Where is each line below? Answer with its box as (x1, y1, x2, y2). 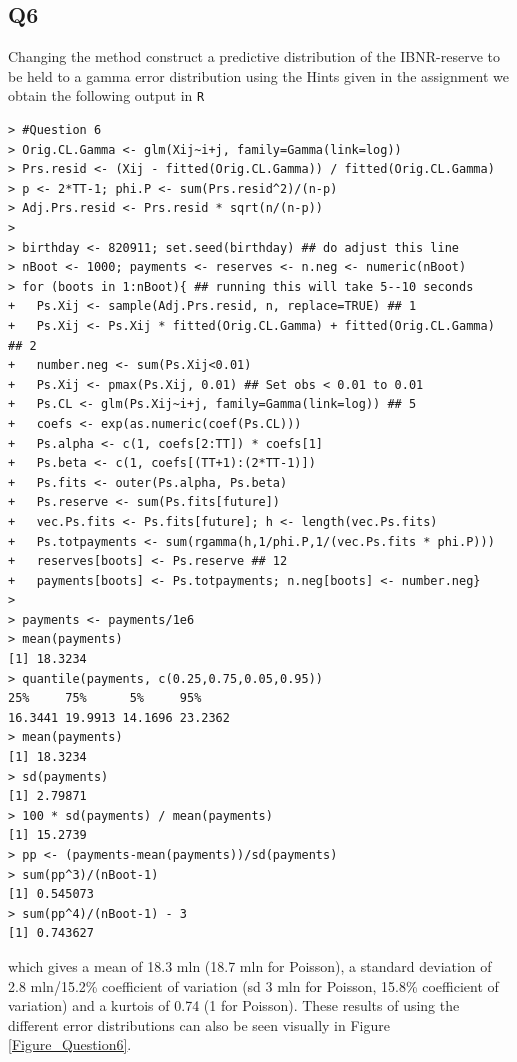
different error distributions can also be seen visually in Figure (8, 1014, 390, 1035)
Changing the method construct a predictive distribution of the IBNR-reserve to (8, 46, 500, 67)
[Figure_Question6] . (8, 1034, 132, 1055)
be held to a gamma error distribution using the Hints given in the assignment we (8, 65, 510, 86)
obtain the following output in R (8, 85, 205, 106)
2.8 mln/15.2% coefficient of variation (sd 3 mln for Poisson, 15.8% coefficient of (8, 975, 499, 996)
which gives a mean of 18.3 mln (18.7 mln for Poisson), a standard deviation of (8, 955, 492, 976)
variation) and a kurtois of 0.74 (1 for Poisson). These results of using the (8, 995, 460, 1016)
